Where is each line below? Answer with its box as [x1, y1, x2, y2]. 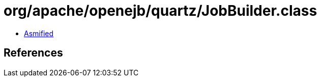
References [4, 46, 63, 60]
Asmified [24, 29, 54, 38]
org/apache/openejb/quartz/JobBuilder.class [4, 2, 317, 19]
